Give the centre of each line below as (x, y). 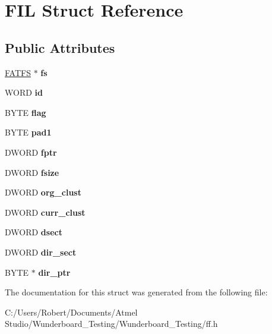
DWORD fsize (32, 172)
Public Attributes (60, 47)
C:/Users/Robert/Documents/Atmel (71, 312)
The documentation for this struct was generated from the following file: (136, 292)
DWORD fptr (31, 152)
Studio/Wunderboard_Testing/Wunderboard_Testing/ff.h (111, 324)
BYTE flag (26, 112)
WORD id (24, 92)
